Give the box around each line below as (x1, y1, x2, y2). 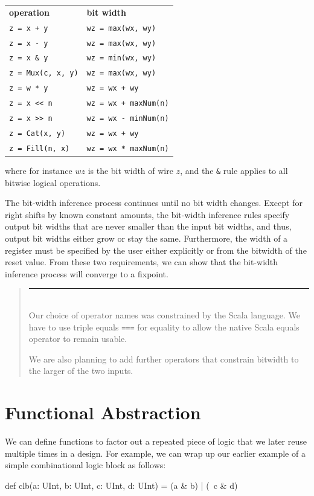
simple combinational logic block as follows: (5, 459, 166, 471)
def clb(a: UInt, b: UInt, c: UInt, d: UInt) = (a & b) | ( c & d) (5, 478, 238, 491)
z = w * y (9, 84, 48, 93)
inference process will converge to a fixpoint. (5, 267, 168, 280)
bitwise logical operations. (5, 176, 101, 188)
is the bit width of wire (88, 164, 173, 176)
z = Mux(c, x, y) (9, 69, 78, 78)
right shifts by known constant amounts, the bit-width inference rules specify (5, 208, 290, 221)
